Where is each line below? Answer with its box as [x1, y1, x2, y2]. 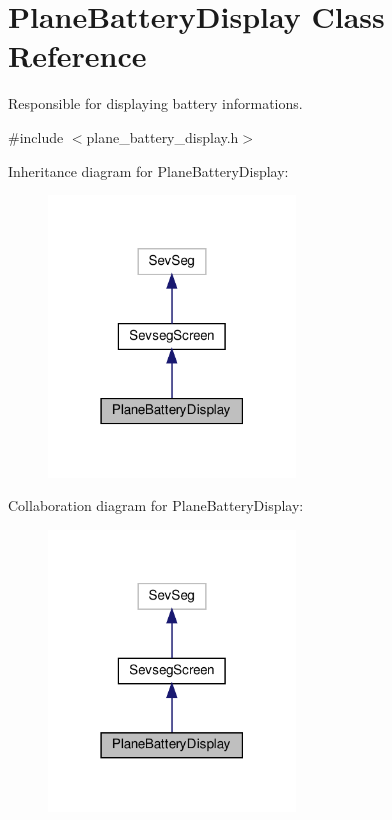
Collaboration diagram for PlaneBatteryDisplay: [8, 495, 304, 516]
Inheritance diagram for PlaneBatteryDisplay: [8, 160, 289, 181]
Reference [8, 35, 147, 76]
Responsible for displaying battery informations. [8, 93, 303, 114]
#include [8, 126, 64, 147]
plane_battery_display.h [86, 126, 239, 147]
